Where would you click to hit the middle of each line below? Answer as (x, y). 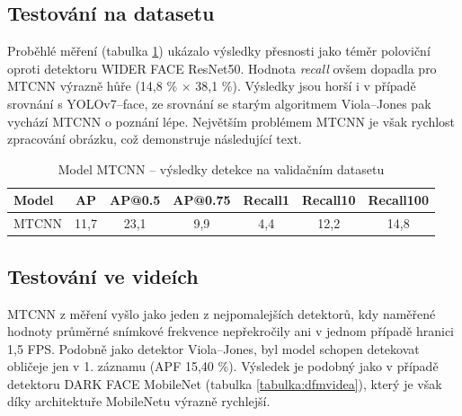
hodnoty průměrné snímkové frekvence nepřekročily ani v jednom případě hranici (231, 331)
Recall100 (398, 200)
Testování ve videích (103, 275)
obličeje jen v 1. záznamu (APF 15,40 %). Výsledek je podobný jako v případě (223, 366)
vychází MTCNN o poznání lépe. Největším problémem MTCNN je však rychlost (231, 121)
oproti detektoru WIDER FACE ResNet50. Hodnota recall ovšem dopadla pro (222, 68)
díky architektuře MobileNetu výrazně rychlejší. (139, 401)
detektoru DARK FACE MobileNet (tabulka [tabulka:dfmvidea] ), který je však (225, 383)
